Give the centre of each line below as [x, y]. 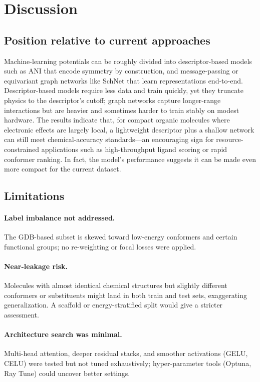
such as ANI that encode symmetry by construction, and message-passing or [121, 71]
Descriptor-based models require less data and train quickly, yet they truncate [124, 90]
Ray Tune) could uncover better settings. [67, 373]
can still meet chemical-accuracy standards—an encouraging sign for [109, 139]
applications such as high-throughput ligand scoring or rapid [134, 149]
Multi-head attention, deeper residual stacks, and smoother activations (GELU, [126, 353]
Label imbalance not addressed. [60, 218]
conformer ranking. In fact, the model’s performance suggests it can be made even [130, 159]
